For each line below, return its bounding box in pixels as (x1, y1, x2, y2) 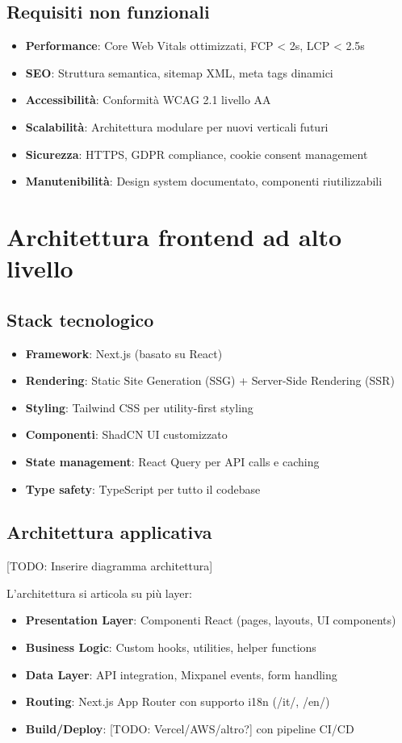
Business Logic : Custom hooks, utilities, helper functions (25, 639, 316, 656)
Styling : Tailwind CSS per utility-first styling (25, 399, 253, 415)
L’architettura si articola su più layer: (6, 584, 192, 601)
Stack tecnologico (6, 307, 154, 332)
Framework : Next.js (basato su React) (25, 344, 223, 361)
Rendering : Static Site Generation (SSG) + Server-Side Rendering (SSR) (25, 372, 395, 389)
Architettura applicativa (6, 520, 212, 545)
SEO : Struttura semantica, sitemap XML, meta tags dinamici (25, 64, 333, 81)
